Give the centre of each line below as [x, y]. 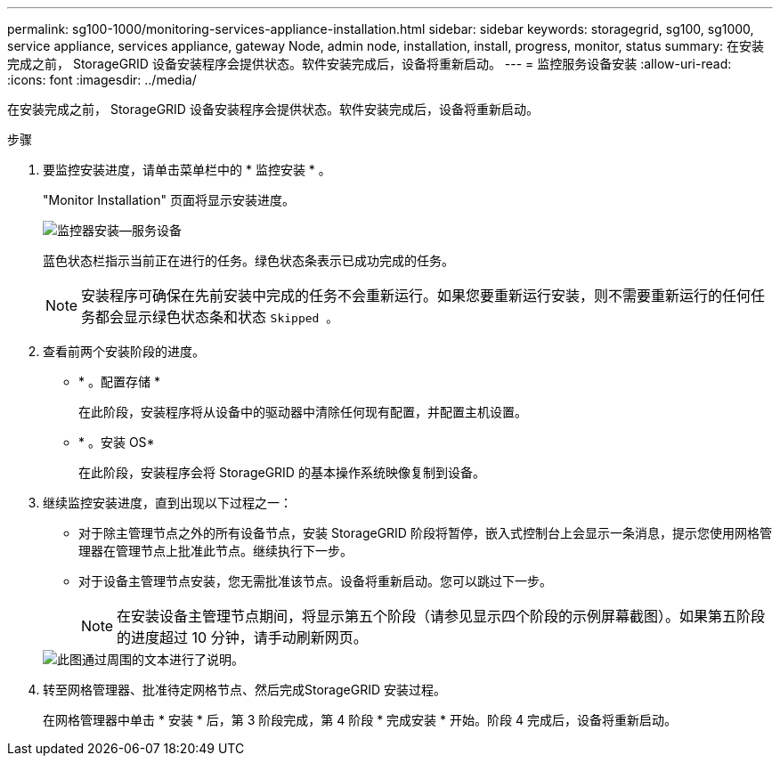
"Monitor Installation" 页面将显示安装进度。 [169, 200]
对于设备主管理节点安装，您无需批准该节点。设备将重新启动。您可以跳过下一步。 [315, 581]
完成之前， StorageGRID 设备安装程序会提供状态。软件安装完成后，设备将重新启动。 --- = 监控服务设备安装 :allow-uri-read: [370, 64]
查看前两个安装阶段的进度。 [124, 351]
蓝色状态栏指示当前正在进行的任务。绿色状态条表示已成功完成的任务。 [248, 260]
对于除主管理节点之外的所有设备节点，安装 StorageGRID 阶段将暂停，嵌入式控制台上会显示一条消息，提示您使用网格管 [425, 533]
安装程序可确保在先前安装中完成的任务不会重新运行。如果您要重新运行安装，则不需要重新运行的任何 [416, 296]
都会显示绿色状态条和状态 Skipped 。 [217, 317]
